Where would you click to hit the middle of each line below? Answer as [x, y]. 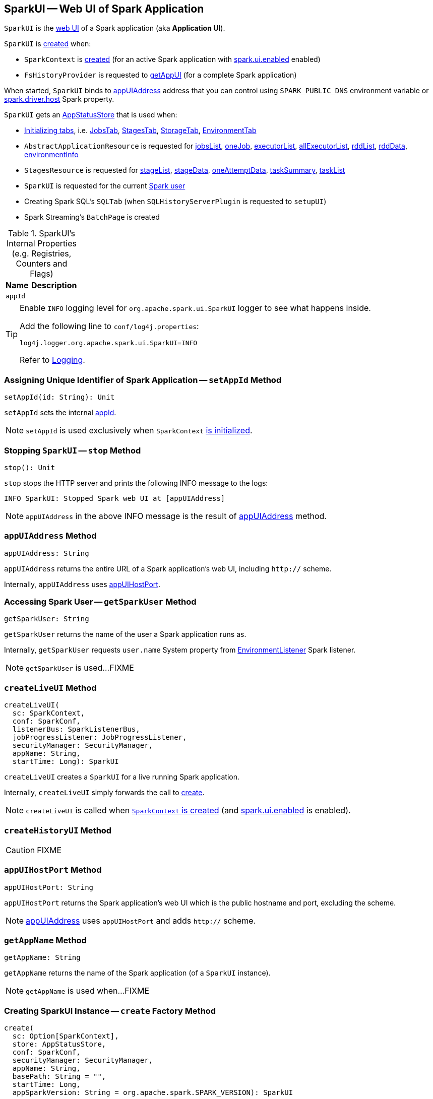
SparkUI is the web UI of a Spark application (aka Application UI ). [115, 28]
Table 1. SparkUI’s [41, 234]
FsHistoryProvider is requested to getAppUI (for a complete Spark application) [161, 75]
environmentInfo [51, 155]
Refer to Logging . [52, 360]
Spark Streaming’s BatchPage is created [92, 217]
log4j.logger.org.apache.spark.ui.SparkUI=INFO [109, 343]
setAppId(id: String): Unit [59, 397]
